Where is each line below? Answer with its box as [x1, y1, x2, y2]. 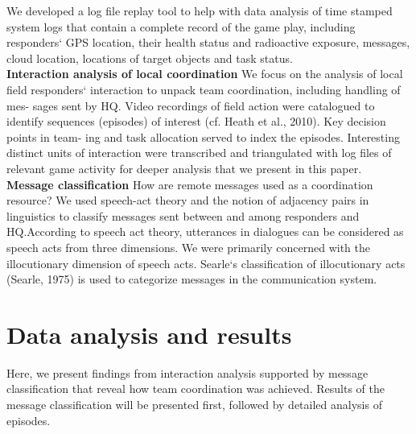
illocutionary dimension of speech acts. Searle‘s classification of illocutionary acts [6, 254, 406, 271]
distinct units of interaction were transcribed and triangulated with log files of [6, 144, 392, 161]
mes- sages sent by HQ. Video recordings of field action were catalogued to [6, 97, 375, 114]
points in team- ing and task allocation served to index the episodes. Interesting [6, 128, 400, 145]
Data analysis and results [6, 317, 292, 350]
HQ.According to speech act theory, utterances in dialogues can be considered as [6, 223, 404, 240]
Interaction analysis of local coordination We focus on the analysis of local [6, 65, 403, 82]
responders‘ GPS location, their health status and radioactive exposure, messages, [6, 34, 410, 51]
